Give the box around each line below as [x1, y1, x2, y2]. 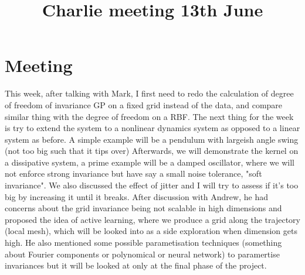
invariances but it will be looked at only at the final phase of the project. [5, 259, 267, 271]
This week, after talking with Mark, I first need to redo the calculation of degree [5, 87, 294, 99]
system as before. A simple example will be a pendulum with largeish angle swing [5, 133, 299, 145]
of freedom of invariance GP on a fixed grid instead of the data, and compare [5, 98, 283, 111]
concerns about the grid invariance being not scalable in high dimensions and [5, 202, 282, 214]
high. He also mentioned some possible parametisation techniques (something [5, 236, 282, 249]
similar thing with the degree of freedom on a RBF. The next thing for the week [5, 110, 294, 122]
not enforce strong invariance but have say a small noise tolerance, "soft [5, 167, 262, 180]
